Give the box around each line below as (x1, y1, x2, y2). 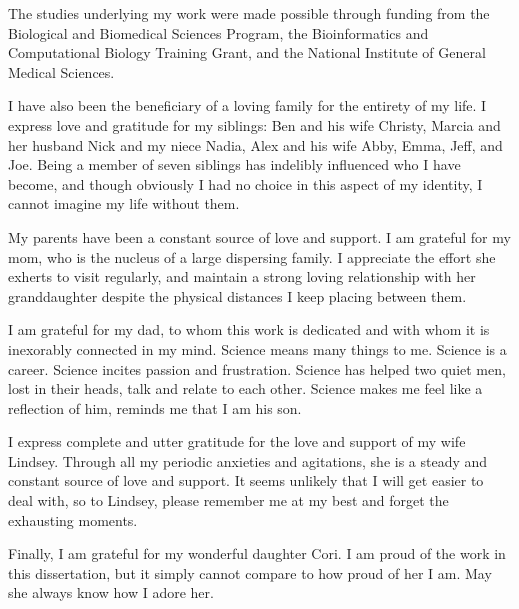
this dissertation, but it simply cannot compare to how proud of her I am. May (8, 562, 492, 583)
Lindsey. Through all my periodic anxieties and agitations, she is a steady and (8, 450, 488, 471)
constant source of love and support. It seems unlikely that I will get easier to (8, 470, 484, 491)
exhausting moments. (8, 509, 138, 530)
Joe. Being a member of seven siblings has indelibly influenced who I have (8, 154, 461, 175)
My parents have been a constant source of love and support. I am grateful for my (8, 226, 511, 247)
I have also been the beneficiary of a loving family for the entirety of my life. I (8, 95, 487, 116)
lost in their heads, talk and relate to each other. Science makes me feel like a (8, 378, 483, 399)
